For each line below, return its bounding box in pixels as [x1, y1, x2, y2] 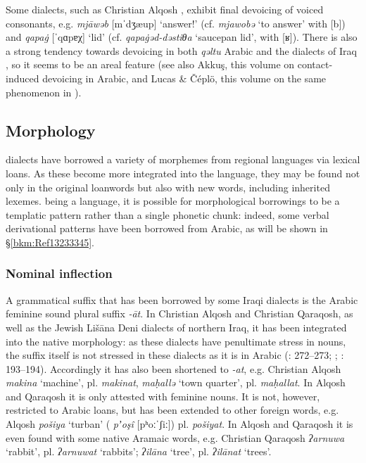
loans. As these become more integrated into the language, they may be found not [6, 165, 360, 180]
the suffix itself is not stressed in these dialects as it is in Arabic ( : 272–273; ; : [6, 348, 344, 362]
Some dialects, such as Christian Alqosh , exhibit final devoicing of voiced [6, 2, 324, 16]
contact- [297, 57, 333, 72]
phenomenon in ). [6, 84, 82, 99]
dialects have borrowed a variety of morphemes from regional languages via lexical [6, 152, 360, 167]
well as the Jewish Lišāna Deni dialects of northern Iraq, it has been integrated [6, 319, 347, 334]
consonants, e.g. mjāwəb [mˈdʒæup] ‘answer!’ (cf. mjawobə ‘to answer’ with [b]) [6, 15, 346, 30]
